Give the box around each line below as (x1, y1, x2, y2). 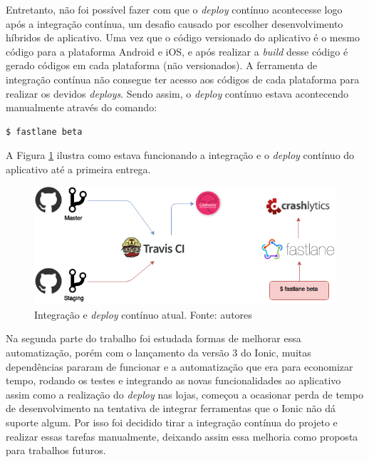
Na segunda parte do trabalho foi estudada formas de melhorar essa (6, 331, 301, 346)
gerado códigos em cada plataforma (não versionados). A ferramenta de (6, 58, 318, 73)
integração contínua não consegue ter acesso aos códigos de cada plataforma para (6, 71, 360, 86)
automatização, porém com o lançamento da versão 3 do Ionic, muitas (6, 344, 311, 359)
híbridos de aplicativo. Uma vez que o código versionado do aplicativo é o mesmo (6, 30, 360, 45)
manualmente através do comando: (6, 100, 157, 115)
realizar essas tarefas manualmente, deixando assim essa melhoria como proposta (6, 428, 358, 443)
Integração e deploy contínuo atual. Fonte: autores (34, 307, 252, 322)
